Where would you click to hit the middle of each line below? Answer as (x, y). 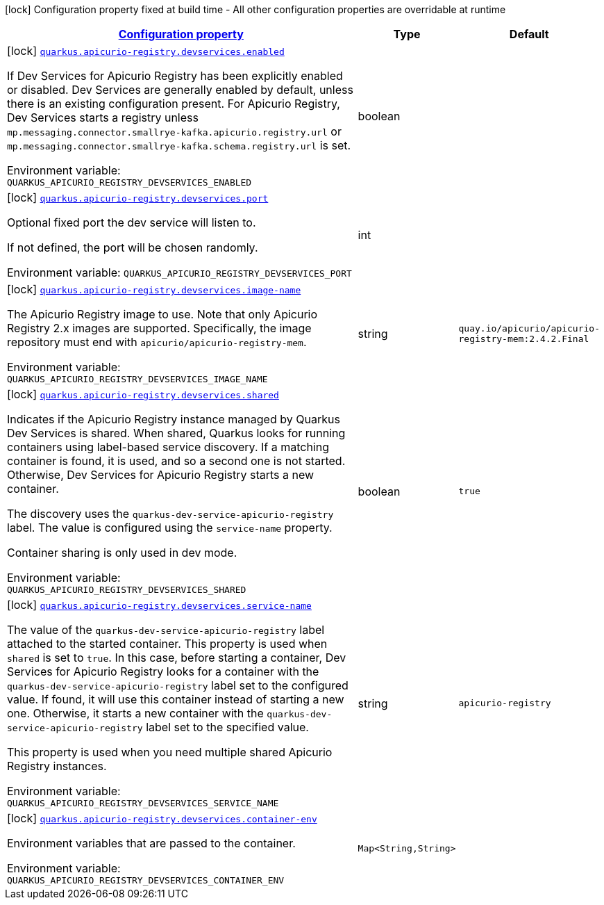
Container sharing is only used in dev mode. (122, 553)
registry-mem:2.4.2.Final (524, 339)
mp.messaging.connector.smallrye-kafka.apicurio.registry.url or (174, 131)
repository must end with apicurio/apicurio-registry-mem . (157, 342)
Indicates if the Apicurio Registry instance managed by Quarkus (174, 419)
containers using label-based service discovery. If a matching (168, 447)
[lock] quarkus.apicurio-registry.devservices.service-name (159, 605)
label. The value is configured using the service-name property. (170, 528)
